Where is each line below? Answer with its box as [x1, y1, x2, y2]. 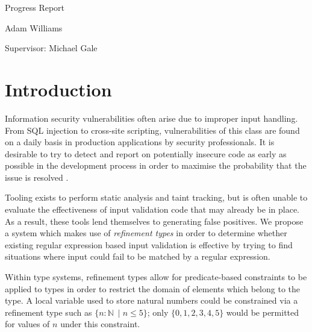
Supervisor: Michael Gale [5, 42, 98, 54]
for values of [5, 318, 50, 330]
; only [147, 305, 169, 318]
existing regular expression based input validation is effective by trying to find [5, 238, 293, 251]
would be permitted [226, 305, 299, 318]
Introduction [5, 77, 112, 101]
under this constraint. [60, 318, 140, 330]
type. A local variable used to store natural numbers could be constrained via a [5, 294, 298, 307]
